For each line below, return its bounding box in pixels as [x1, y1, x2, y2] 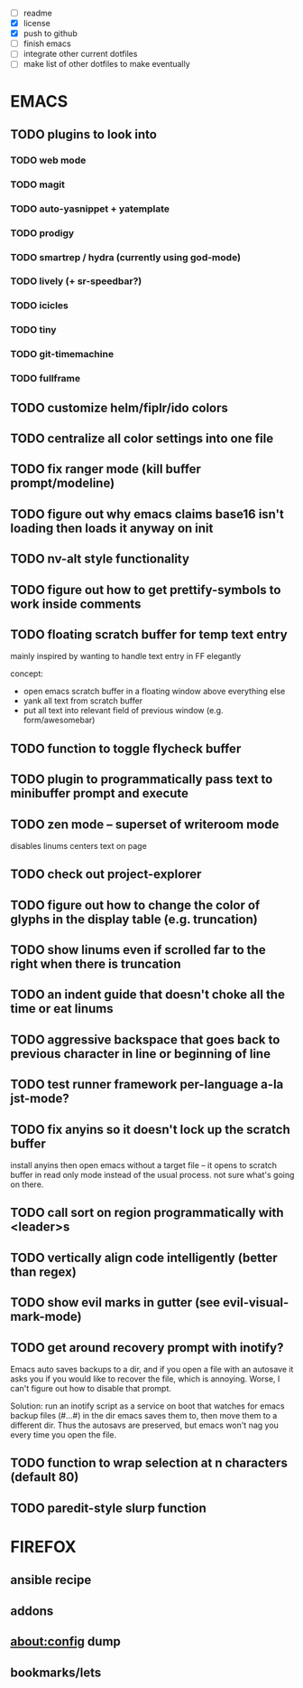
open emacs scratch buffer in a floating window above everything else [23, 686, 286, 697]
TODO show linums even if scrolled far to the [10, 942, 266, 957]
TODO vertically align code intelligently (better [10, 1249, 278, 1265]
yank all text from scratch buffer [23, 695, 143, 706]
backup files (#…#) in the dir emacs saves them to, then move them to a [10, 1410, 278, 1421]
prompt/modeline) [10, 476, 115, 491]
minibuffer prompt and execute [10, 786, 188, 801]
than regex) [10, 1264, 78, 1279]
